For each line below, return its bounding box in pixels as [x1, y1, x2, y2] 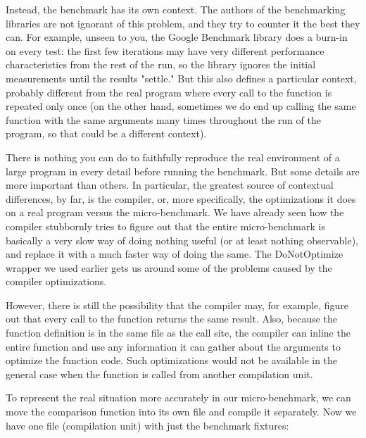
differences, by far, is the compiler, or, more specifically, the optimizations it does [6, 191, 356, 206]
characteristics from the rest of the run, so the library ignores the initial [6, 57, 316, 72]
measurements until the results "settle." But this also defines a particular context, [6, 70, 357, 85]
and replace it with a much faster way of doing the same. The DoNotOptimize [6, 246, 343, 261]
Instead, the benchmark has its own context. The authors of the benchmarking [6, 2, 346, 16]
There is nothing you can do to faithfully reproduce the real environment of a [6, 149, 340, 164]
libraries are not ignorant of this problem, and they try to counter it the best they [6, 15, 360, 30]
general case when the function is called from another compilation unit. [6, 366, 313, 381]
